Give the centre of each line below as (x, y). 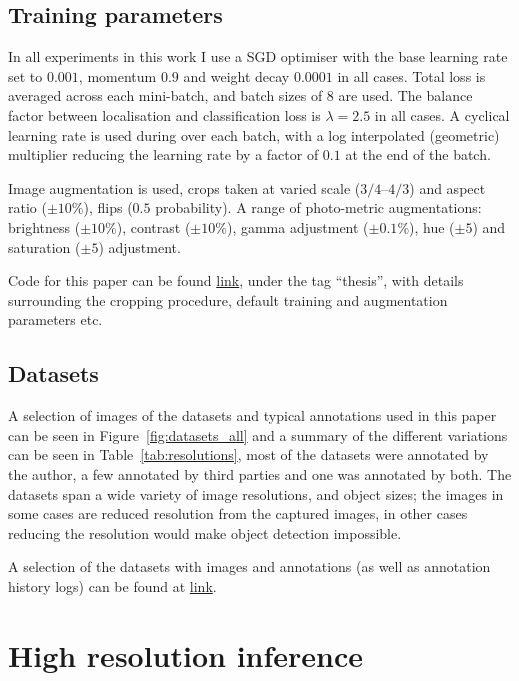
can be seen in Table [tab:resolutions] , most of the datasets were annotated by (248, 454)
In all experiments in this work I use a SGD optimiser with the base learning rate (258, 56)
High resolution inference (186, 654)
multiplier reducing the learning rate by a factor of (163, 154)
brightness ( (44, 226)
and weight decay (236, 75)
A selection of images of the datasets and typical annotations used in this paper (252, 415)
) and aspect (447, 187)
